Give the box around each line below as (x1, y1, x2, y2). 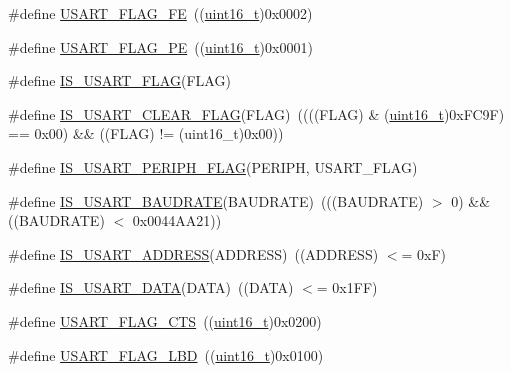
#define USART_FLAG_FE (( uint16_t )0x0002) (8, 3, 313, 23)
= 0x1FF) (316, 277, 378, 298)
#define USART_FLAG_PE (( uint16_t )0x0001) (8, 36, 313, 57)
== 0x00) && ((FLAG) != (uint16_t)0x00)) (8, 123, 284, 144)
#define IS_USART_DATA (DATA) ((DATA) (8, 277, 294, 298)
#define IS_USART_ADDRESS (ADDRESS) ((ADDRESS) (8, 243, 379, 264)
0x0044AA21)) (132, 210, 222, 231)
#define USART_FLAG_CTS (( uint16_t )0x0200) (8, 310, 322, 331)
